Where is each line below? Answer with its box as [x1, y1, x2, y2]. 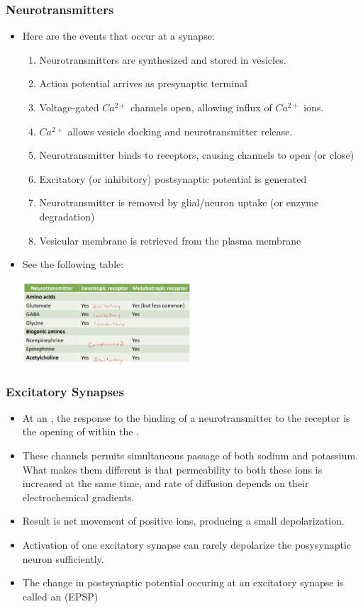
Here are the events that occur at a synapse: [22, 28, 215, 43]
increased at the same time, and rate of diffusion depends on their [22, 476, 309, 491]
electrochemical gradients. [22, 489, 135, 504]
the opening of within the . [22, 424, 139, 439]
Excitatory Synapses [6, 382, 124, 400]
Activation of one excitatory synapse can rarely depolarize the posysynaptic [22, 537, 352, 552]
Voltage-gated [39, 100, 99, 114]
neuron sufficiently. [22, 551, 104, 566]
